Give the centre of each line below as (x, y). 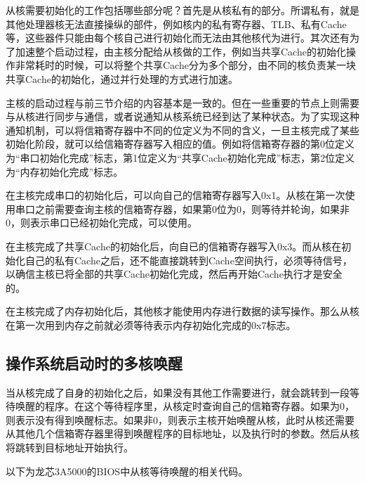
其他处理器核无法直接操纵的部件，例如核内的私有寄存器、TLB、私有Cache (176, 24)
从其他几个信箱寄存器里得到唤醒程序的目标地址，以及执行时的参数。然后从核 (182, 433)
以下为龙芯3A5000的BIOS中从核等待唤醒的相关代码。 (127, 471)
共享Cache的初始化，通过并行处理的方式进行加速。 (122, 78)
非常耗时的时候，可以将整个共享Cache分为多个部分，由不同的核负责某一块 (185, 65)
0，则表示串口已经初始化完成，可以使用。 (101, 223)
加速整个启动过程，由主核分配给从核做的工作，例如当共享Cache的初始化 (180, 51)
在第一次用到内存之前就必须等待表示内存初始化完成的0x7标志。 (151, 324)
